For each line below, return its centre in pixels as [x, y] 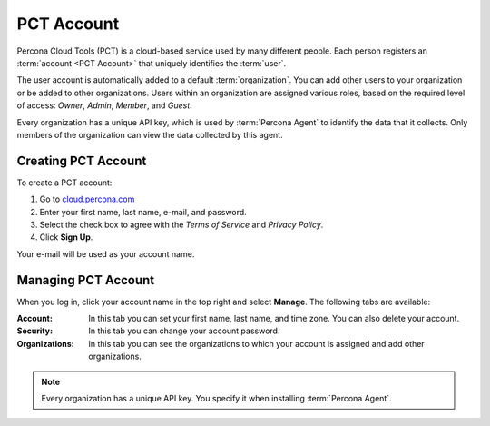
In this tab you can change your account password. [184, 331]
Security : [35, 331]
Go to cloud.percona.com [87, 199]
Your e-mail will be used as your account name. [106, 253]
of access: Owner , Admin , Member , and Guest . [104, 105]
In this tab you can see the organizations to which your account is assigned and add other [257, 343]
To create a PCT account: [64, 183]
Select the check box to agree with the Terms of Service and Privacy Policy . [181, 224]
